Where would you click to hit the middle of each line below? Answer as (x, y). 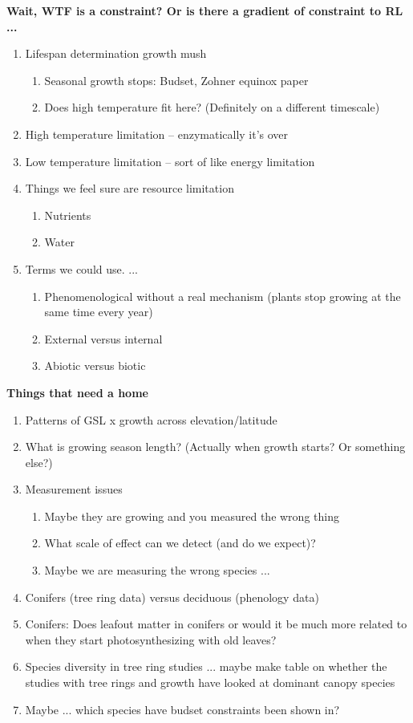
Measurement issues (74, 489)
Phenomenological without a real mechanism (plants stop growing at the (223, 296)
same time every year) (99, 312)
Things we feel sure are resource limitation (130, 188)
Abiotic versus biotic (95, 366)
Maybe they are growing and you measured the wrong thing (192, 516)
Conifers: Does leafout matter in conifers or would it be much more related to (216, 624)
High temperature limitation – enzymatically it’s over (157, 134)
